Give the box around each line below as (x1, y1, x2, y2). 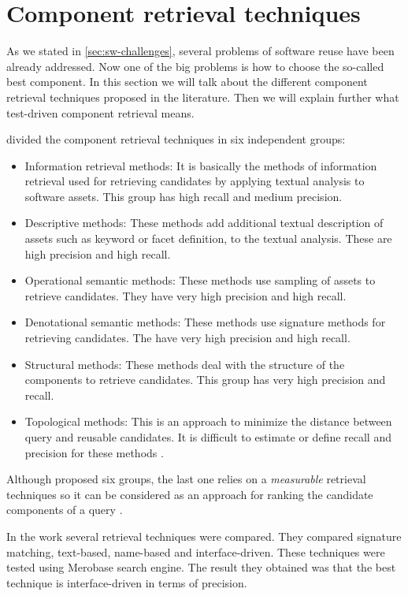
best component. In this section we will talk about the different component (6, 73, 368, 90)
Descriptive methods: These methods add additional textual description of (24, 214, 384, 231)
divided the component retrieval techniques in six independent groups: (6, 131, 346, 147)
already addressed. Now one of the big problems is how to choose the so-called (6, 58, 384, 74)
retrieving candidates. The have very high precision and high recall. (24, 330, 351, 346)
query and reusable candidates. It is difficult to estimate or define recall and (24, 429, 391, 445)
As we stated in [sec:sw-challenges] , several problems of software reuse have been (6, 43, 395, 59)
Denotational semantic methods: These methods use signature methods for (24, 314, 386, 330)
